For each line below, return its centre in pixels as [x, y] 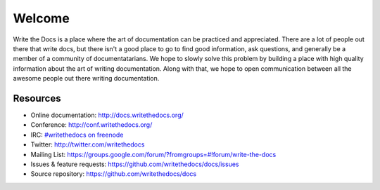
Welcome [41, 18]
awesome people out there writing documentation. [86, 79]
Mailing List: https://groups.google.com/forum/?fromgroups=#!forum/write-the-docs [153, 154]
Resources [37, 98]
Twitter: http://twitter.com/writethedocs [88, 144]
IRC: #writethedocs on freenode [77, 135]
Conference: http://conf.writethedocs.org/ [91, 125]
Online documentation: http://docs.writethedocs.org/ [107, 115]
